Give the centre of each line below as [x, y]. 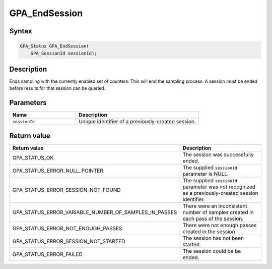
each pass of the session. [213, 219]
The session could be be [212, 251]
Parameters [28, 103]
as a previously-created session [221, 193]
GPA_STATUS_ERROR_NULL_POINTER [58, 171]
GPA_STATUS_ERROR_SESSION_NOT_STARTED [69, 241]
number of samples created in [218, 212]
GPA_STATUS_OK [33, 157]
